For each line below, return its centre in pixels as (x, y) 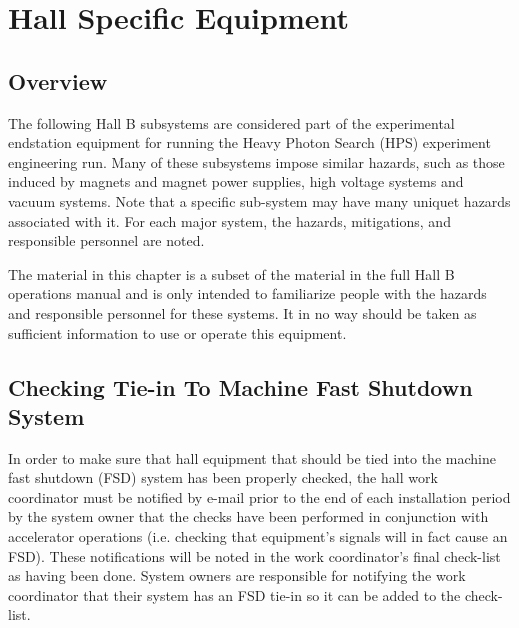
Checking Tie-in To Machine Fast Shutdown (240, 386)
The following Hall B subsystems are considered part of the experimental (231, 122)
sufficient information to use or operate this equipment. (177, 332)
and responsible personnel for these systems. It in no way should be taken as (242, 312)
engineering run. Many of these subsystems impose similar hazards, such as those (256, 161)
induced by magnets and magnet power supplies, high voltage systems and (236, 181)
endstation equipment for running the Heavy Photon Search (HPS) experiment (249, 142)
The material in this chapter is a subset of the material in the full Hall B (231, 273)
